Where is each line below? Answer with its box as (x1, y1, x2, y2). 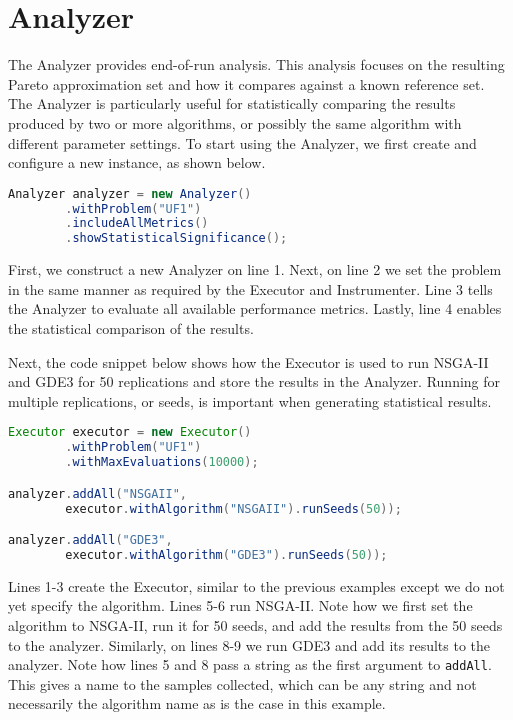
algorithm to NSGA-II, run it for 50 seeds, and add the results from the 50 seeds (8, 614, 503, 635)
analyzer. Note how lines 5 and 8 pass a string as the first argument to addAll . (8, 654, 492, 675)
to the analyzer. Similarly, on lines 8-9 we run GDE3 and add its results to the (8, 634, 491, 655)
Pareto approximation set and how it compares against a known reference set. (8, 73, 485, 94)
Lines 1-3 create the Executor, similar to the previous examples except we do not (8, 575, 505, 596)
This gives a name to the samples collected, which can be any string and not (8, 673, 477, 694)
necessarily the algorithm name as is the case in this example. (8, 693, 386, 714)
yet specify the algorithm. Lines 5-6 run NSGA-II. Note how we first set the (8, 595, 473, 616)
